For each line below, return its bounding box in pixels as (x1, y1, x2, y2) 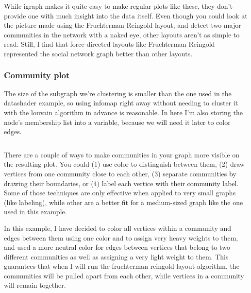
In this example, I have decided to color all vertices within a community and (4, 223, 232, 233)
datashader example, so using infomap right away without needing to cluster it (4, 98, 238, 108)
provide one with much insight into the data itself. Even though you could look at (4, 10, 248, 20)
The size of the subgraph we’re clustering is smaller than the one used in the (4, 88, 232, 98)
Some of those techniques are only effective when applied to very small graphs (4, 188, 236, 198)
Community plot (4, 69, 70, 81)
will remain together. (4, 280, 66, 290)
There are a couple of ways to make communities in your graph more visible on (4, 149, 239, 159)
